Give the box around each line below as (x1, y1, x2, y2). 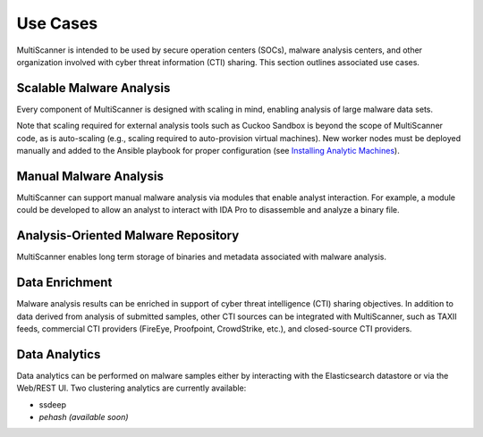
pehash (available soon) (38, 411, 129, 422)
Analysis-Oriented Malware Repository (16, 228, 240, 243)
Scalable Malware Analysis (16, 80, 171, 96)
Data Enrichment (16, 275, 113, 290)
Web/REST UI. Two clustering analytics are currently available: (16, 382, 247, 393)
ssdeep (38, 399, 67, 410)
